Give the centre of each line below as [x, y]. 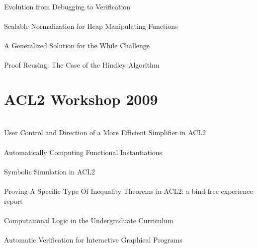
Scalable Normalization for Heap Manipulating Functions [91, 26]
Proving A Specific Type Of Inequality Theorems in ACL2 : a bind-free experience [128, 191]
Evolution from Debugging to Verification [67, 6]
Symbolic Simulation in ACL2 [49, 171]
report [13, 201]
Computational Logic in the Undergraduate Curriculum [89, 220]
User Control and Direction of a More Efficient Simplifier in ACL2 [105, 132]
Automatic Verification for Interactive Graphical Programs [93, 240]
